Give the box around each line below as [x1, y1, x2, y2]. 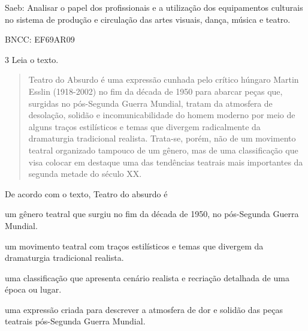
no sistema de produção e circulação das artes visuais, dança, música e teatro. [5, 13, 291, 25]
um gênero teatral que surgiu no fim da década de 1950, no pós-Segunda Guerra [5, 207, 299, 220]
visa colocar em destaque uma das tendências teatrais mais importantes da [28, 155, 303, 168]
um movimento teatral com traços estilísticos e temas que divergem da [5, 239, 264, 252]
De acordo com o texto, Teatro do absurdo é [5, 187, 168, 200]
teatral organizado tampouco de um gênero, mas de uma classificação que [28, 143, 298, 156]
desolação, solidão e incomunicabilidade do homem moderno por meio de [28, 109, 295, 121]
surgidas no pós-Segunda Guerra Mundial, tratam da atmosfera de [28, 97, 273, 109]
